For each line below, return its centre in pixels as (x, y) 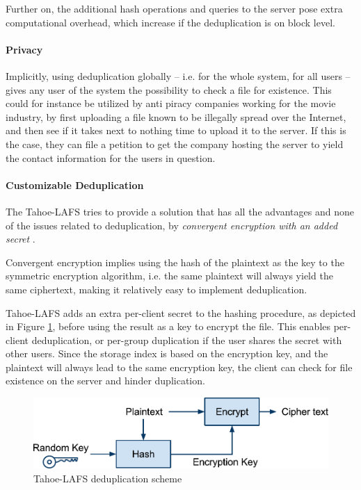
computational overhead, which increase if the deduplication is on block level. (170, 22)
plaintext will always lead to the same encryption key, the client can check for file (179, 367)
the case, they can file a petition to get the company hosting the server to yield (175, 144)
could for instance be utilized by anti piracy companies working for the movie (171, 103)
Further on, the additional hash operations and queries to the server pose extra (174, 8)
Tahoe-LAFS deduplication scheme (108, 478)
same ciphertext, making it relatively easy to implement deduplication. (157, 289)
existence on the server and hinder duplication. (105, 381)
